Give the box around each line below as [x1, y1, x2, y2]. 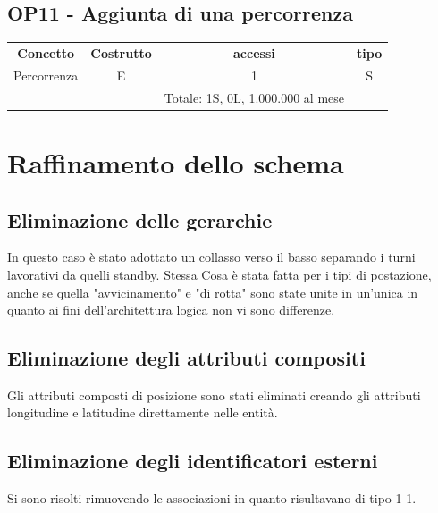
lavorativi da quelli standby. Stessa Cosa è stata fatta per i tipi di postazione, [7, 265, 432, 283]
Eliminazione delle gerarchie [7, 206, 273, 233]
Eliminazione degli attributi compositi [7, 344, 366, 372]
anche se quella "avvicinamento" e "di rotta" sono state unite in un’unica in [7, 282, 418, 301]
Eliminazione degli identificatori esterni [7, 447, 378, 475]
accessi [233, 43, 275, 62]
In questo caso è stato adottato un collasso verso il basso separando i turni [7, 248, 416, 266]
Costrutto [90, 43, 152, 62]
